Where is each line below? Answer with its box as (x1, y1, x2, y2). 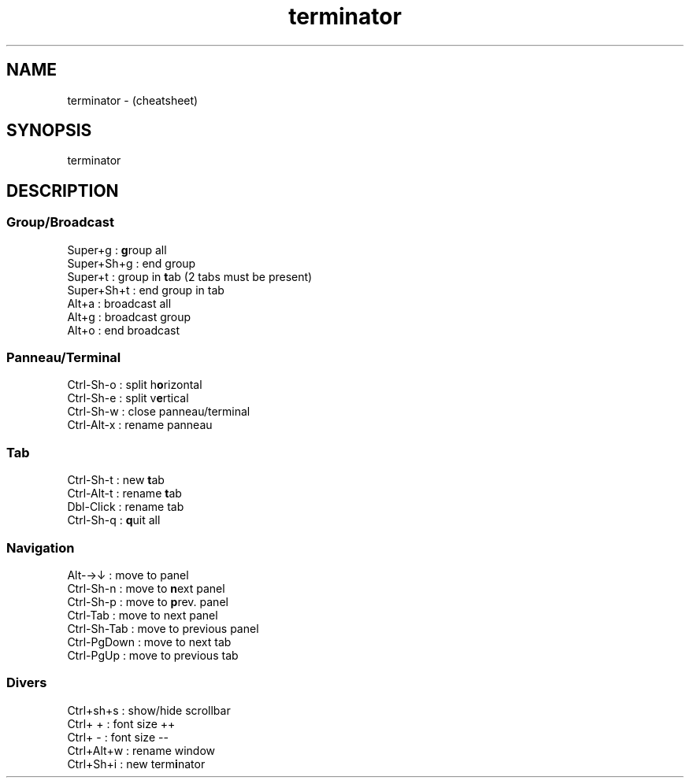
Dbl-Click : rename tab (67, 500, 184, 514)
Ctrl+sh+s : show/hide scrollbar (67, 703, 231, 717)
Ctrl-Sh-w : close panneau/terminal (67, 405, 250, 419)
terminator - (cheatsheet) (67, 93, 198, 107)
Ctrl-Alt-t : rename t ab (67, 486, 182, 501)
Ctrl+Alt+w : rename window (67, 743, 216, 757)
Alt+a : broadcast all (67, 296, 172, 310)
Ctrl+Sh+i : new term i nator (67, 756, 206, 771)
